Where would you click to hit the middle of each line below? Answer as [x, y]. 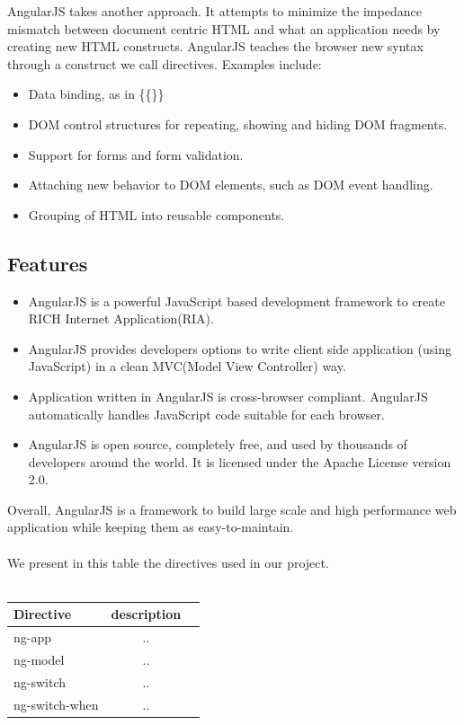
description [146, 614]
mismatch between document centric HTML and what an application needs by [224, 28]
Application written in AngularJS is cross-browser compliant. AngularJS [228, 396]
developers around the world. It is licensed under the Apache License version [240, 461]
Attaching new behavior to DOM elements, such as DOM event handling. [231, 185]
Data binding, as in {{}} [96, 94]
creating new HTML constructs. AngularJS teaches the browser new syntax [215, 46]
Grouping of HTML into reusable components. [156, 214]
